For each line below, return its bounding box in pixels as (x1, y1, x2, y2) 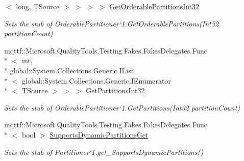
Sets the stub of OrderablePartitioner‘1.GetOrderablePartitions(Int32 (4, 18, 219, 29)
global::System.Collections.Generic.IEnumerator (21, 75, 171, 86)
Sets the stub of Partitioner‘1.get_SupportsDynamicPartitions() (4, 146, 203, 157)
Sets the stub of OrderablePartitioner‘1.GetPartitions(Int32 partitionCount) (4, 102, 240, 113)
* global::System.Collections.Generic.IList (4, 65, 134, 75)
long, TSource (16, 1, 60, 11)
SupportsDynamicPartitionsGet (50, 129, 149, 140)
